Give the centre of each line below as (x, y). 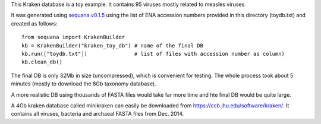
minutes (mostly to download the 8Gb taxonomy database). (84, 84)
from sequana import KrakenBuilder (73, 37)
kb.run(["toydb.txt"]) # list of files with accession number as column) (153, 54)
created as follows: (34, 23)
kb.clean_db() (42, 62)
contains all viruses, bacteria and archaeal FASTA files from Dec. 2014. (97, 114)
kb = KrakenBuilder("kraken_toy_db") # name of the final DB (112, 45)
